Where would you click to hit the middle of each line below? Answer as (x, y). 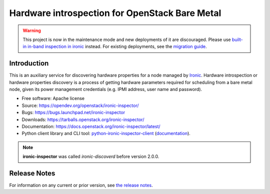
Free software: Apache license (53, 98)
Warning (32, 30)
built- (237, 39)
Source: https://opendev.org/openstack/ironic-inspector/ (80, 105)
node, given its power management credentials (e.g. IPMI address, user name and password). (106, 89)
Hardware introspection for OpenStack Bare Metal (115, 13)
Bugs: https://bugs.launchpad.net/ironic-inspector (73, 112)
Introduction (29, 63)
